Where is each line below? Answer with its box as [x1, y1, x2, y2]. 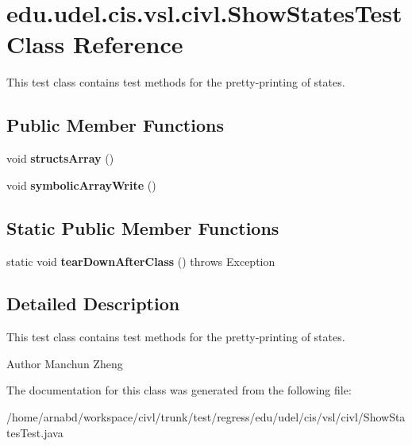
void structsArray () [6, 150, 114, 167]
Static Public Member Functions [6, 215, 279, 240]
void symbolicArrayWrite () [6, 176, 156, 193]
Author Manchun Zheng [6, 355, 123, 371]
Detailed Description [6, 291, 180, 316]
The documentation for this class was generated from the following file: [6, 382, 352, 398]
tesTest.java [6, 424, 64, 440]
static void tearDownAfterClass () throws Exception [6, 252, 275, 269]
